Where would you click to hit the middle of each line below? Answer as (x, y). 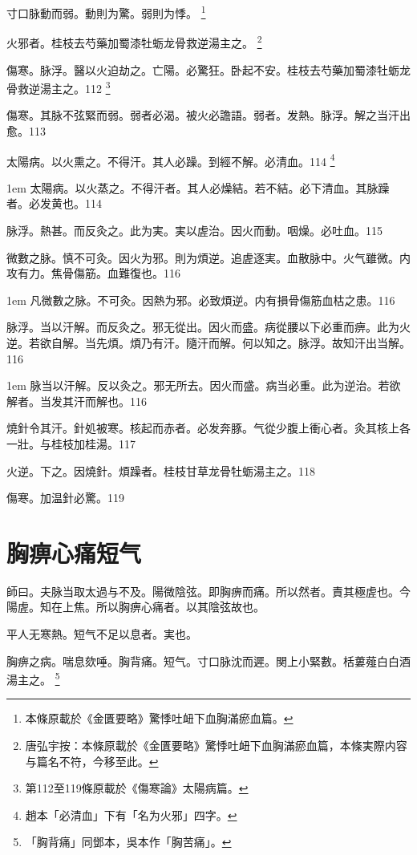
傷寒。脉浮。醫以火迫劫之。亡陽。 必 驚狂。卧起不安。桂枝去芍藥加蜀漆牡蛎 (203, 69)
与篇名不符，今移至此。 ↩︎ (92, 761)
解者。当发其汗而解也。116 (77, 401)
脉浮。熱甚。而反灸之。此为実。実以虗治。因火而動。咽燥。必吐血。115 (194, 230)
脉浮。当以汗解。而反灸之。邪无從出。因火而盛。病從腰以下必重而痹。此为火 (208, 327)
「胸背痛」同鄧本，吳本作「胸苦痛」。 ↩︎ (128, 842)
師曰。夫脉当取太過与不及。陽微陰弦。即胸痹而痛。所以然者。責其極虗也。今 (208, 591)
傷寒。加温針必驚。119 (65, 498)
